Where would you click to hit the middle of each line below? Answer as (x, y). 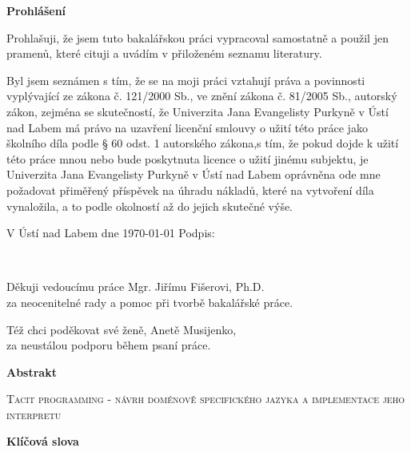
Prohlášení (36, 10)
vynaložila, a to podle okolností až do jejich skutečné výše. (150, 206)
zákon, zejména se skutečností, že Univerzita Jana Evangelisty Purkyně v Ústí (198, 111)
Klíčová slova (43, 441)
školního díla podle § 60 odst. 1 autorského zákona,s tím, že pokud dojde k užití (203, 143)
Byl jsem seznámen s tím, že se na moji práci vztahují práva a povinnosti (186, 80)
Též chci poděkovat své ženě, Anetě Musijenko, (122, 329)
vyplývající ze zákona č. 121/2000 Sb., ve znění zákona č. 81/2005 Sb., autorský (202, 96)
